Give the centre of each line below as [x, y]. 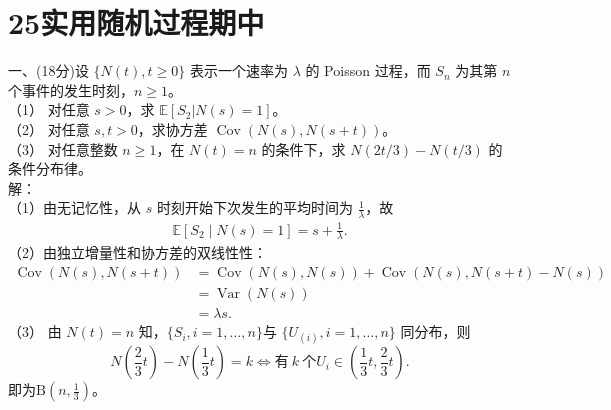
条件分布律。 [50, 168]
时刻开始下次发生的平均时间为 [254, 207]
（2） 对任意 [49, 128]
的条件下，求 [303, 148]
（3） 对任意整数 [63, 148]
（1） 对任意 [49, 109]
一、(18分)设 [48, 70]
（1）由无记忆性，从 [74, 207]
